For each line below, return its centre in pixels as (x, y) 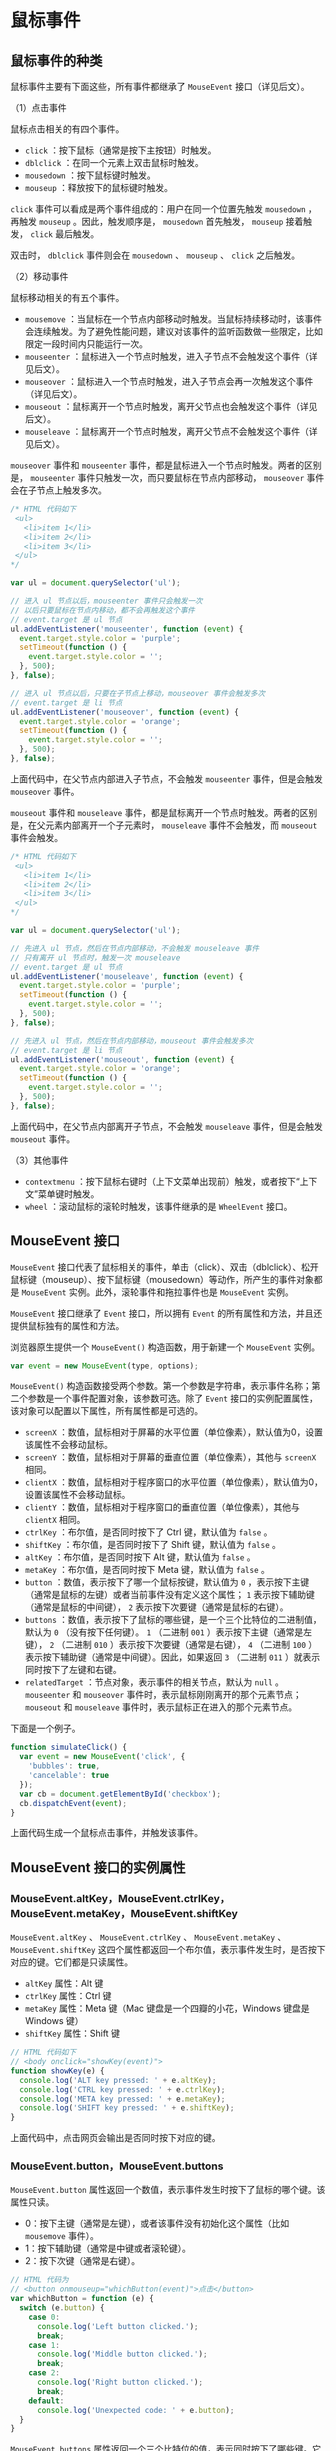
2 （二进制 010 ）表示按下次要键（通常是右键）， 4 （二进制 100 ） (183, 1645)
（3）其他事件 (39, 1160)
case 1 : (44, 2345)
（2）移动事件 (39, 276)
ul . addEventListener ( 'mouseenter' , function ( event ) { (127, 629)
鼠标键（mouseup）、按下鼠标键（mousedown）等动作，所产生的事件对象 (162, 1279)
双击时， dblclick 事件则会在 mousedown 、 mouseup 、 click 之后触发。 (155, 255)
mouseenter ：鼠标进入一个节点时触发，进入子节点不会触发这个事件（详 (171, 356)
